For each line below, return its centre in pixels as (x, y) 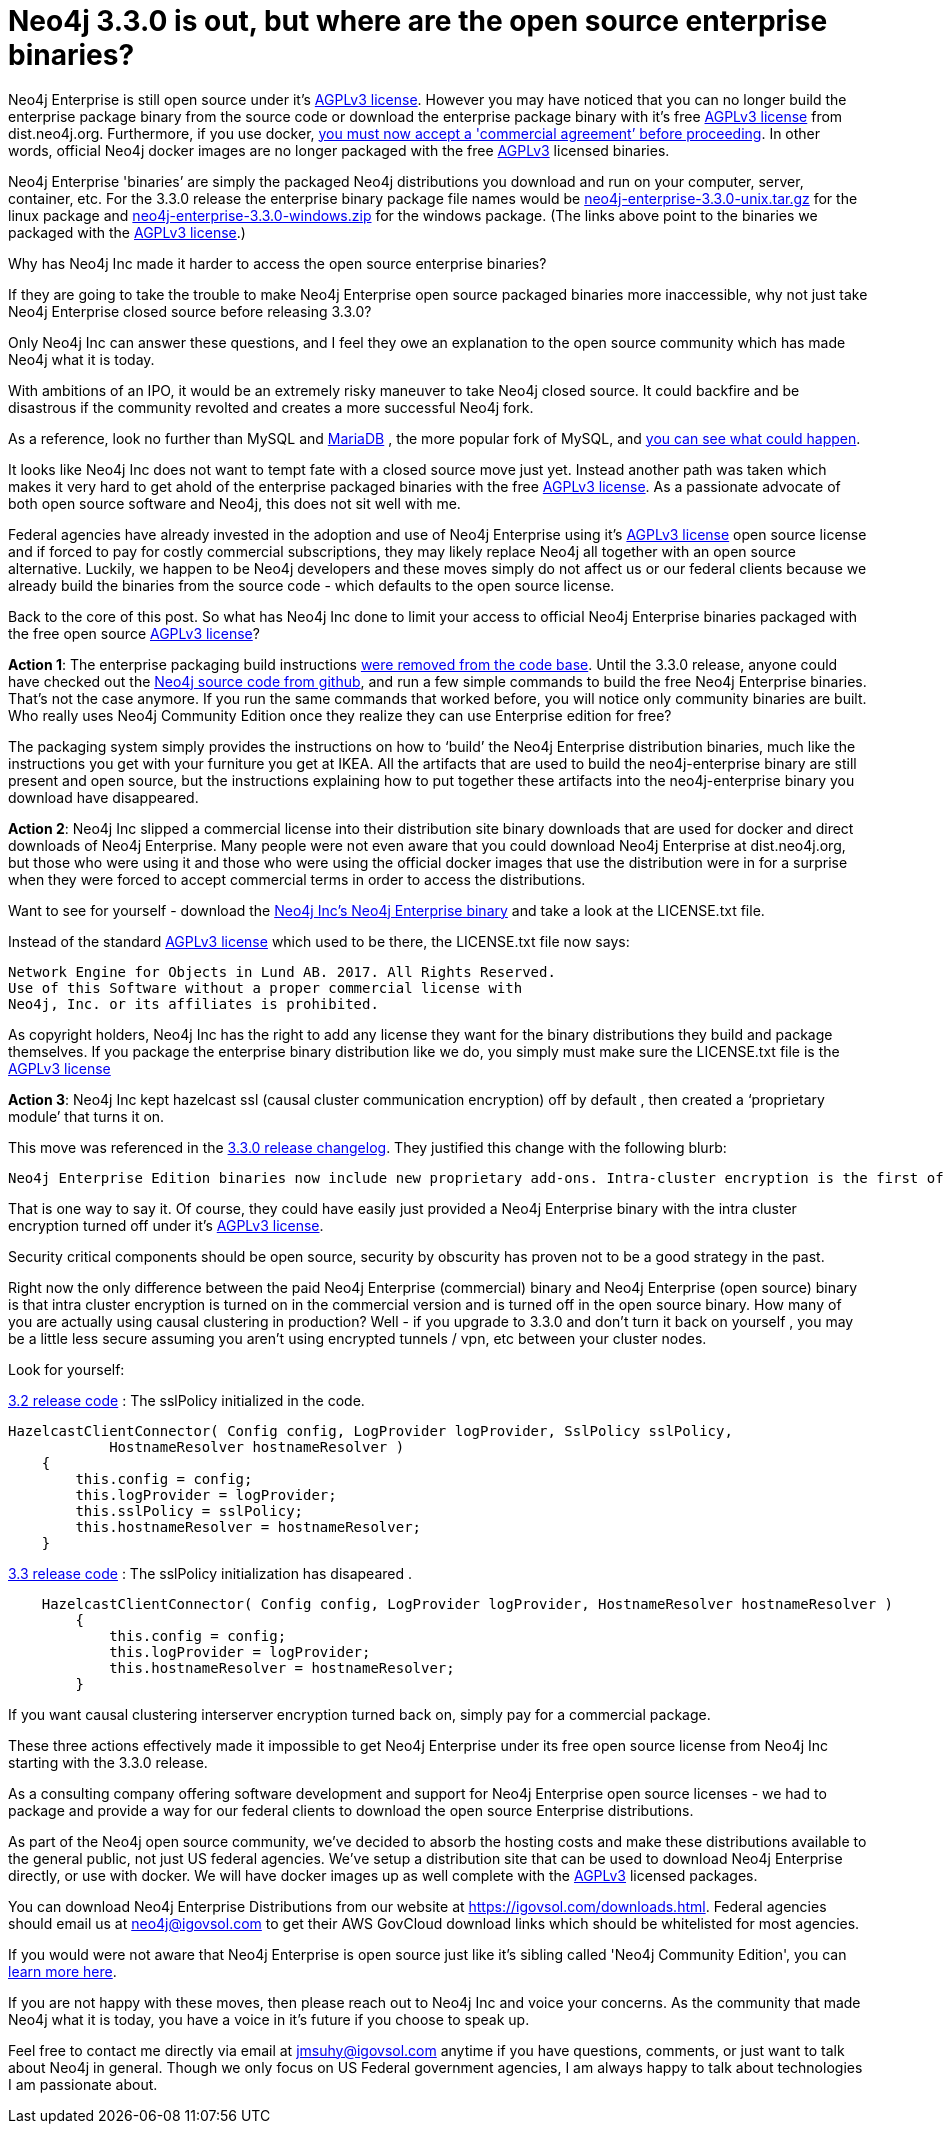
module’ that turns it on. (86, 1116)
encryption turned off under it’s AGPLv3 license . (166, 1225)
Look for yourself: (66, 1369)
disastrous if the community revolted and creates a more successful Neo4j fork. (271, 407)
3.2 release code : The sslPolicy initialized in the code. (186, 1400)
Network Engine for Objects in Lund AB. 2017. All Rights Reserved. (282, 971)
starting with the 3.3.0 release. (108, 1762)
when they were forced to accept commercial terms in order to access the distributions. (297, 879)
